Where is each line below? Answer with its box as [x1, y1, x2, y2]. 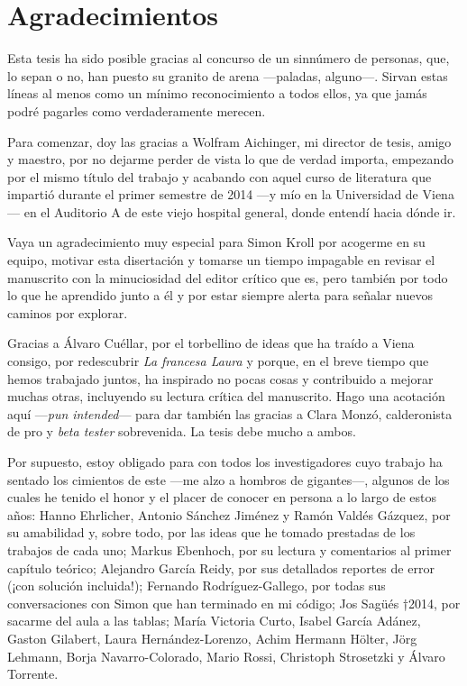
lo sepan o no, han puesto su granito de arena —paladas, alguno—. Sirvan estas [7, 66, 448, 85]
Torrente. [7, 664, 59, 683]
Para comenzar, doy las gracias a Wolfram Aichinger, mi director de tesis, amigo [7, 132, 452, 151]
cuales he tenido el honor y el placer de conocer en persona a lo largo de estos [7, 488, 437, 507]
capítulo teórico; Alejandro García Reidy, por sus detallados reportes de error [7, 558, 435, 577]
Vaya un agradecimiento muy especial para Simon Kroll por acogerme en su [7, 233, 426, 252]
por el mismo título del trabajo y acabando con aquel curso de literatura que [7, 167, 432, 186]
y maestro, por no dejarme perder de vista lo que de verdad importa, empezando [7, 150, 454, 169]
